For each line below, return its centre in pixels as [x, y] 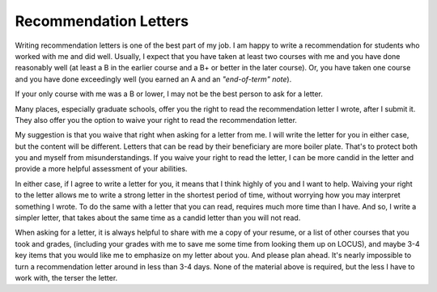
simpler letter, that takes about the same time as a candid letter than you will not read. [158, 218]
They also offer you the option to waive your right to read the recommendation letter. [156, 120]
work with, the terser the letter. [66, 277]
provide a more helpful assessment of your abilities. [101, 169]
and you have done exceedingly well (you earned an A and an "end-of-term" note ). [153, 79]
